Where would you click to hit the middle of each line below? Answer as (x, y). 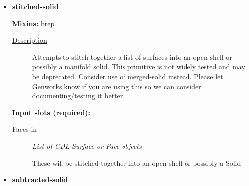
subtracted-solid (40, 179)
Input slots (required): (51, 112)
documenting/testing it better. (78, 96)
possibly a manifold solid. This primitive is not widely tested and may (138, 66)
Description (30, 40)
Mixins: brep (33, 23)
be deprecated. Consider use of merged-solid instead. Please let (127, 76)
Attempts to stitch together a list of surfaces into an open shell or (132, 56)
